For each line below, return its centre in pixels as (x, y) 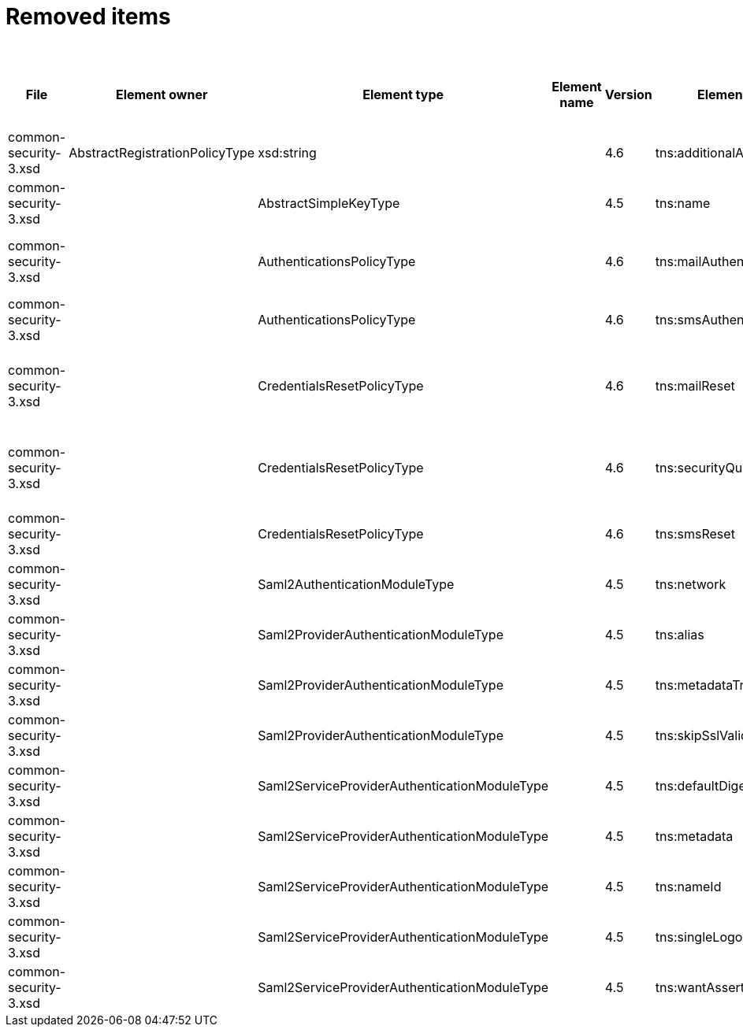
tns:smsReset (695, 533)
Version (628, 94)
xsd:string (287, 152)
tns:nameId (688, 886)
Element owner (162, 94)
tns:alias (680, 634)
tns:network (691, 584)
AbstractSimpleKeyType (329, 203)
